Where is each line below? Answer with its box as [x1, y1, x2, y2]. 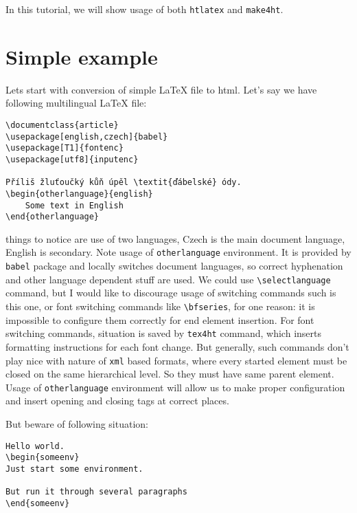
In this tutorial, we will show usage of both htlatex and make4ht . [5, 2, 284, 16]
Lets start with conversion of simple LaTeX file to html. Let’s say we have [5, 82, 317, 96]
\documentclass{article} [5, 120, 119, 130]
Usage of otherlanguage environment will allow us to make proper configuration [5, 380, 345, 394]
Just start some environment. [5, 463, 143, 474]
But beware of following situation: [5, 417, 148, 431]
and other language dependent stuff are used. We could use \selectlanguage [5, 272, 331, 286]
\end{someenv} [5, 498, 70, 508]
